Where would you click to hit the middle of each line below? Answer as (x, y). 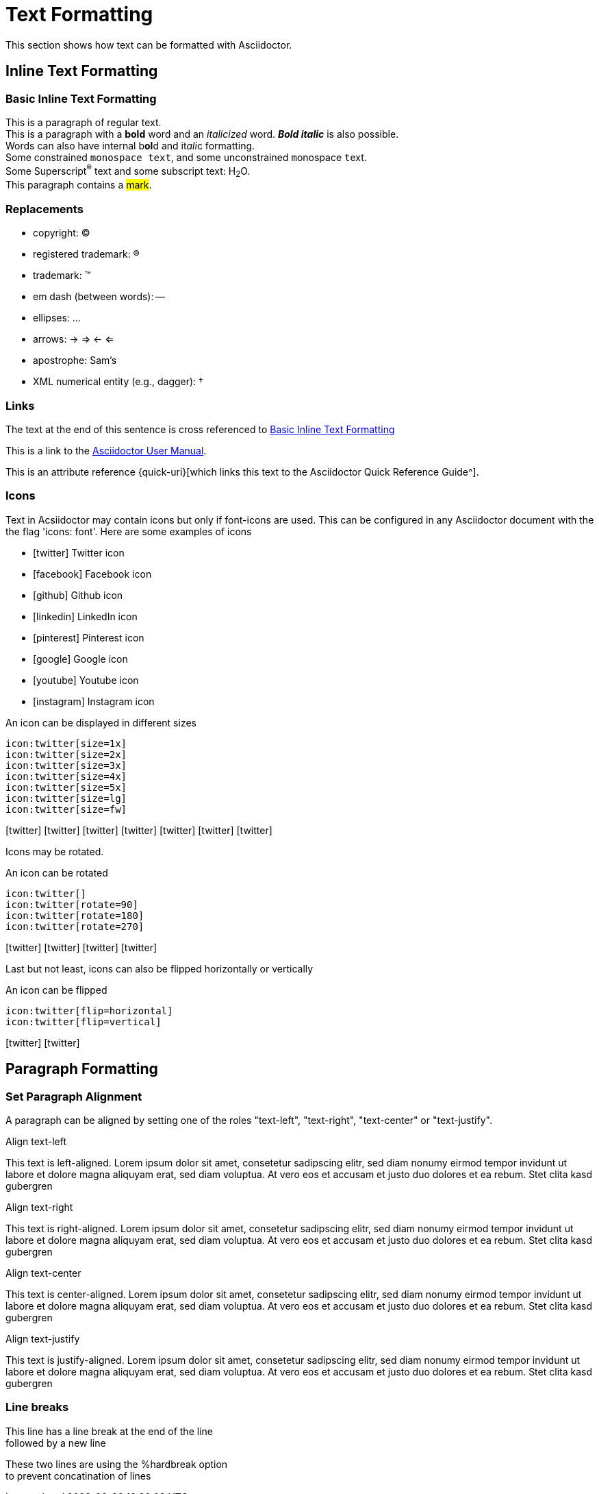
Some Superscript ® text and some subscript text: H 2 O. (128, 171)
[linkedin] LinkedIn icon (85, 616)
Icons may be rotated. (55, 851)
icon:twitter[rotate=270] (75, 926)
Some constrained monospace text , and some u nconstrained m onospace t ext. (186, 157)
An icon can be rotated (57, 872)
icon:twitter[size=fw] (66, 809)
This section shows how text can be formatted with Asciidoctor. (149, 45)
